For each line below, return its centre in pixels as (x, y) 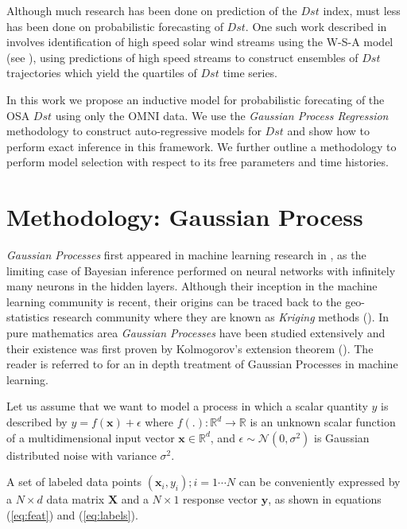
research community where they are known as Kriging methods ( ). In (221, 317)
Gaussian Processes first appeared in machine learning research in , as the (186, 255)
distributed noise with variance (81, 455)
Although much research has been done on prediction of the (152, 10)
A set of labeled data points (74, 482)
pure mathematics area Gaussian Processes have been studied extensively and (196, 333)
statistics (28, 317)
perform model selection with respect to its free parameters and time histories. (198, 162)
